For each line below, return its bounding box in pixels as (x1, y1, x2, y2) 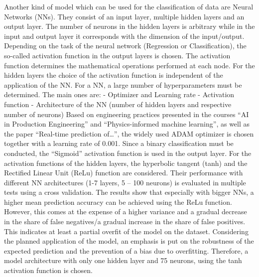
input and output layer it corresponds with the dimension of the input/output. (4, 30, 245, 41)
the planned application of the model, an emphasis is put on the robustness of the (4, 236, 254, 246)
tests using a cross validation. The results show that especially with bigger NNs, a (4, 187, 254, 197)
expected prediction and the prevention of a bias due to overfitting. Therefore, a (4, 245, 249, 256)
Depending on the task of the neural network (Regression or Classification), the (4, 40, 247, 51)
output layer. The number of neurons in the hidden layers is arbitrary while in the (4, 21, 255, 31)
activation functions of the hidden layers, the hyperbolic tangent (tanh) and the (4, 157, 248, 168)
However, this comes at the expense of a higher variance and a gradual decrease (4, 206, 247, 217)
